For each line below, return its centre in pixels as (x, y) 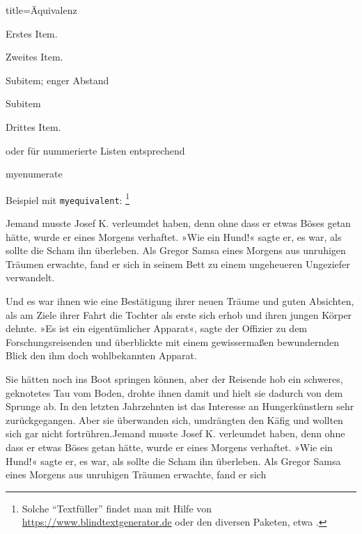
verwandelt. (30, 277)
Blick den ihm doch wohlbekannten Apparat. (101, 355)
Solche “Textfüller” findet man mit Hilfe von (117, 508)
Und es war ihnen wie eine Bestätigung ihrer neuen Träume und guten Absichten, (180, 301)
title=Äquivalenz (41, 10)
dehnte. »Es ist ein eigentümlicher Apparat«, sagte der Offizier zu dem (157, 328)
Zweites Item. (34, 57)
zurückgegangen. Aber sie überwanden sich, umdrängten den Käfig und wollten (174, 419)
